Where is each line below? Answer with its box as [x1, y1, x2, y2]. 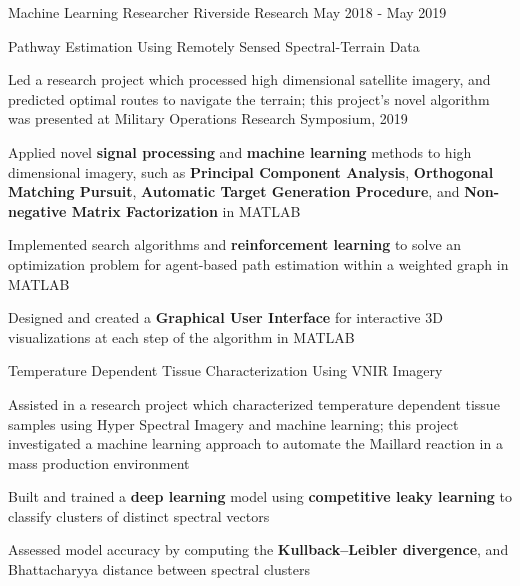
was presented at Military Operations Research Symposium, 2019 [8, 108, 408, 129]
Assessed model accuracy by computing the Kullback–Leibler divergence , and [8, 539, 509, 560]
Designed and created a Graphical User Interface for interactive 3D [8, 307, 443, 328]
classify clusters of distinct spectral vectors [8, 505, 270, 526]
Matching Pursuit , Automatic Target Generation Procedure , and [8, 181, 460, 202]
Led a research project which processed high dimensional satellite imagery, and [8, 69, 491, 90]
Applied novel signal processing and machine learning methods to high [8, 141, 472, 162]
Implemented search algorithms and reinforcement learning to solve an [8, 234, 462, 255]
